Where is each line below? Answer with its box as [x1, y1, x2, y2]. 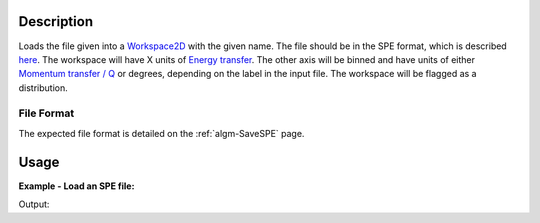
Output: [18, 198, 50, 210]
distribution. [18, 81, 69, 94]
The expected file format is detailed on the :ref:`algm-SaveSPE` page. [18, 127, 305, 139]
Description [18, 13, 94, 30]
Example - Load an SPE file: [18, 180, 135, 192]
